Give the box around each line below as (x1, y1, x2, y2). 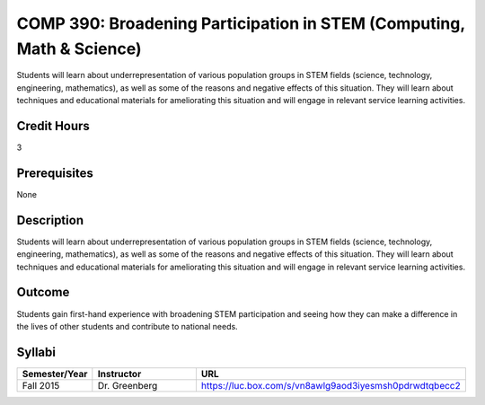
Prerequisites (16, 165, 93, 180)
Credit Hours (16, 118, 90, 134)
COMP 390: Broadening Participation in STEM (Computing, (16, 13, 466, 33)
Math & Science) (16, 39, 143, 58)
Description (16, 212, 84, 228)
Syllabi (16, 344, 56, 359)
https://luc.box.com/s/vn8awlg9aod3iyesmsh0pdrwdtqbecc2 (200, 379, 462, 392)
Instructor (97, 367, 142, 380)
